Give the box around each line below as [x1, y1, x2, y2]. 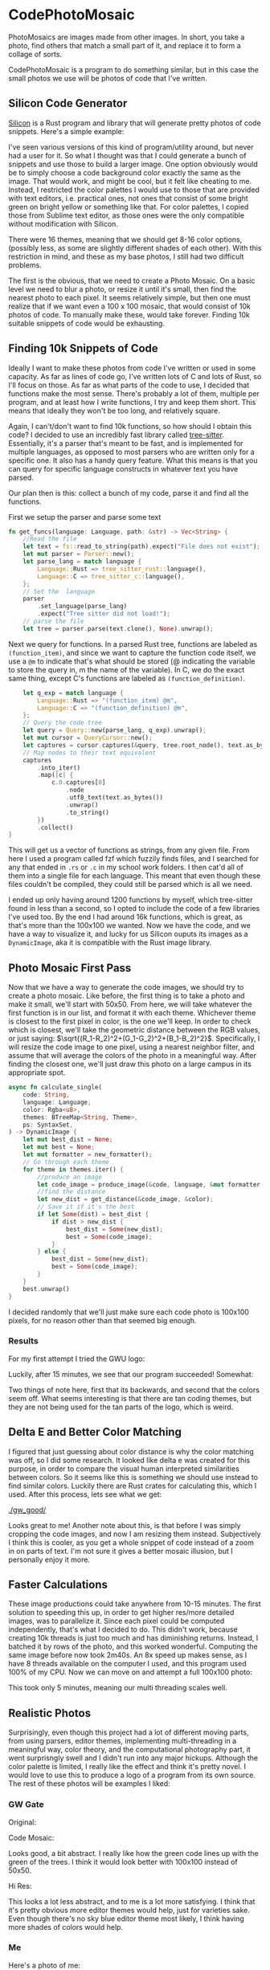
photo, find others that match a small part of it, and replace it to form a [8, 40, 241, 50]
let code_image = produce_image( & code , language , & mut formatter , [37, 1180, 264, 1188]
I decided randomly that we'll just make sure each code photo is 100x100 [8, 1307, 249, 1317]
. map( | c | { [37, 771, 74, 779]
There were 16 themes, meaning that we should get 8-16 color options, [8, 235, 243, 244]
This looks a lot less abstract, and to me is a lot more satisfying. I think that [8, 1896, 256, 1906]
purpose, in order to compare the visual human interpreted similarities [8, 1464, 239, 1473]
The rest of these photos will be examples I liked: [8, 1779, 170, 1788]
